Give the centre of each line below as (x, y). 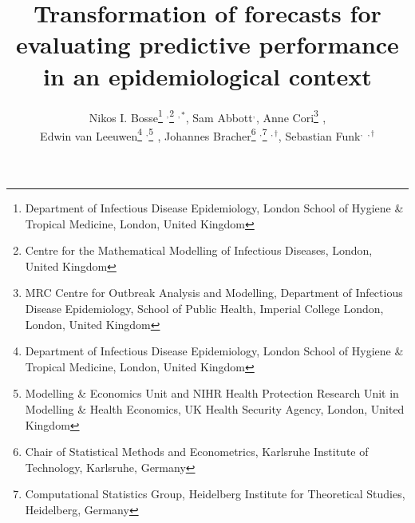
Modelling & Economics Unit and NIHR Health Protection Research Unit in (212, 393)
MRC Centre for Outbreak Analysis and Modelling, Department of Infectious (214, 293)
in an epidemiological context (207, 75)
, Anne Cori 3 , (291, 116)
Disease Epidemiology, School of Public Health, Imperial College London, (204, 308)
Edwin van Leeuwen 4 (91, 134)
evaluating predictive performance (207, 44)
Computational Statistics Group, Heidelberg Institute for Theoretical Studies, (215, 494)
